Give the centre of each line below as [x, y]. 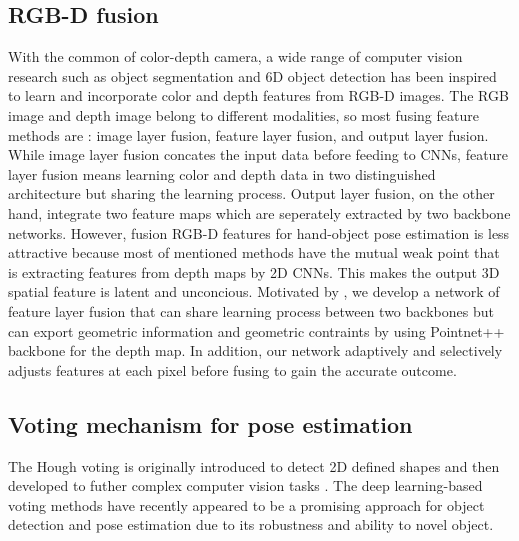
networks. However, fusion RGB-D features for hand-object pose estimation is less [259, 232]
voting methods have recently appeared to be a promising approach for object [246, 504]
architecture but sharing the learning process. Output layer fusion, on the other [251, 193]
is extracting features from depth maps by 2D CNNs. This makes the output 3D [254, 271]
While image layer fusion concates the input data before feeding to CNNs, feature [258, 154]
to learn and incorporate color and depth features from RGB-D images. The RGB [258, 95]
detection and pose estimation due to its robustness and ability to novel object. [251, 524]
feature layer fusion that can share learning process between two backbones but [251, 310]
